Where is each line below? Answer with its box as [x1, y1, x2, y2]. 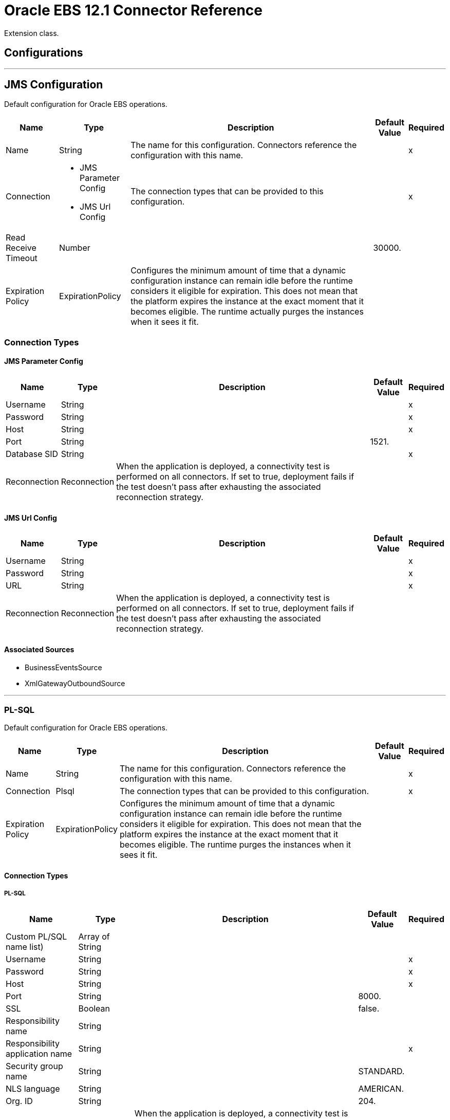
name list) [6, 941, 44, 952]
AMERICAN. [358, 1083, 404, 1094]
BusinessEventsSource [25, 663, 102, 672]
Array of [78, 931, 110, 942]
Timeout [6, 253, 38, 264]
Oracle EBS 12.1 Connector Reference [4, 2, 262, 19]
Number [59, 243, 90, 253]
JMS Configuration [4, 78, 103, 91]
